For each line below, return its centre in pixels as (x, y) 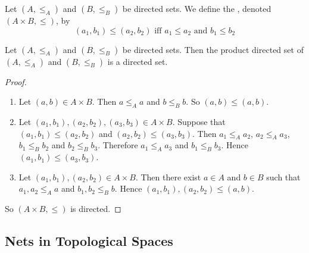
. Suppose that (199, 121)
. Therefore (118, 145)
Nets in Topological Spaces (89, 241)
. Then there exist (168, 177)
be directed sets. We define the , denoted (197, 8)
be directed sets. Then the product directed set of (213, 49)
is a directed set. (138, 61)
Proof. (16, 81)
